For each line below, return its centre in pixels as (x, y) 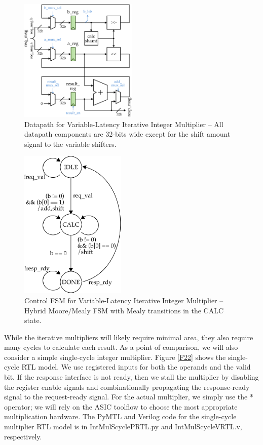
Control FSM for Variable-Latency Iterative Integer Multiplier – (124, 300)
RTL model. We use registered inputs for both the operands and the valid (136, 367)
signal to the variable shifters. (70, 144)
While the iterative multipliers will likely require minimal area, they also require (129, 337)
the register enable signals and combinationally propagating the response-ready (127, 387)
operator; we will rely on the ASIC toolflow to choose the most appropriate (121, 406)
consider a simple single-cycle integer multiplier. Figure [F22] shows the (115, 357)
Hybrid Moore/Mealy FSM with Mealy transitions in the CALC (124, 310)
